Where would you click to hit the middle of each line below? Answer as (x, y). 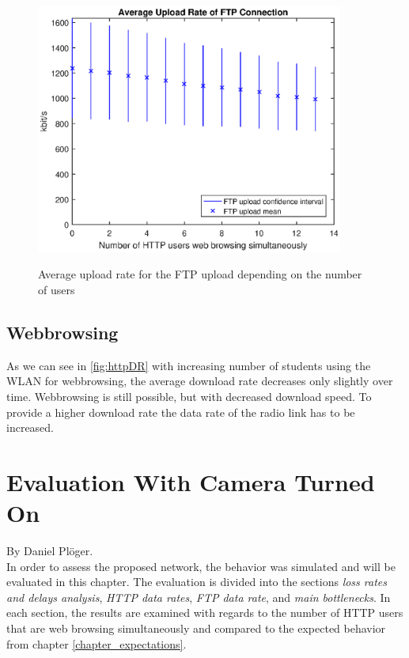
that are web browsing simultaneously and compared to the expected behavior (196, 628)
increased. (30, 427)
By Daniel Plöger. (50, 551)
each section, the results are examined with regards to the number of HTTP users (205, 613)
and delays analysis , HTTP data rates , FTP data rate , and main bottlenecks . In (199, 597)
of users (57, 289)
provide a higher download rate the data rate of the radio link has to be (181, 412)
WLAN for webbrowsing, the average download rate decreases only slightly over (200, 381)
